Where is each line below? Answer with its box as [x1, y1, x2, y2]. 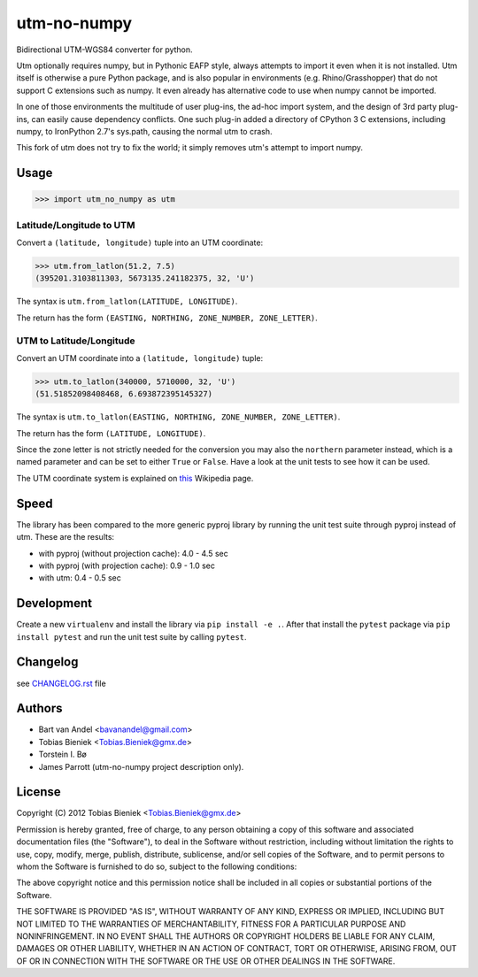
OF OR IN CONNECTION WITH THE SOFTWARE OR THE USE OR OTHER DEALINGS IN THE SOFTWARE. [16, 956, 396, 966]
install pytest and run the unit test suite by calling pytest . [16, 631, 247, 642]
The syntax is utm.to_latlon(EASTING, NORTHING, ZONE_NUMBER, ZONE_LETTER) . [16, 412, 341, 422]
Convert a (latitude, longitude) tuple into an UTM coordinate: [16, 237, 264, 248]
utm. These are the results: [16, 532, 115, 542]
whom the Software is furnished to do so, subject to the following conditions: [16, 861, 297, 872]
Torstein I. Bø [38, 749, 88, 760]
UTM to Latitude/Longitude [16, 335, 135, 347]
